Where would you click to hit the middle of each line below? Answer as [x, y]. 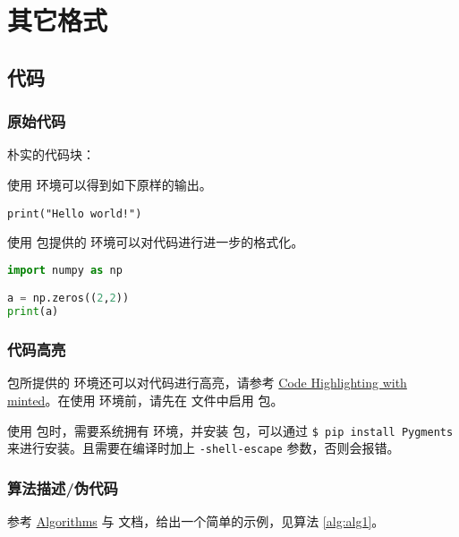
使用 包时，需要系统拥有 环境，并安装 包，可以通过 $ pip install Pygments [230, 430]
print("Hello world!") [75, 213]
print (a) [33, 312]
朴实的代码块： [51, 154]
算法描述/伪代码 [63, 487]
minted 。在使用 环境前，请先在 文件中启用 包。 [145, 400]
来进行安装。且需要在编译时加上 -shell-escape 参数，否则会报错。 [204, 448]
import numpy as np [65, 270]
